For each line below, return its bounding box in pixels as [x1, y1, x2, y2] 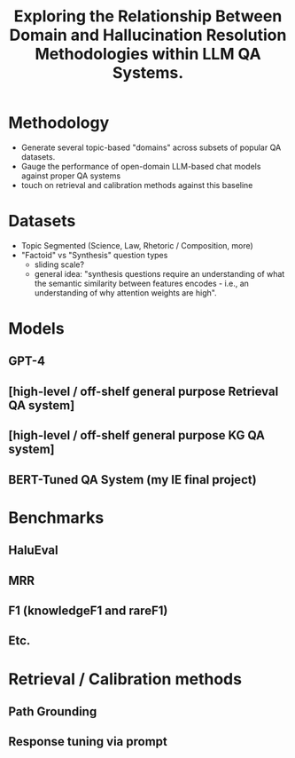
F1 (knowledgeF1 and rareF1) [8, 603, 168, 618]
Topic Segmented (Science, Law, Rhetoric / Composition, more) [20, 240, 253, 250]
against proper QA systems [20, 170, 121, 181]
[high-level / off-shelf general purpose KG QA [8, 428, 266, 443]
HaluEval [8, 543, 58, 558]
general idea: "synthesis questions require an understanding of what [34, 268, 285, 279]
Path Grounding [8, 704, 97, 719]
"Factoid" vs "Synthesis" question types [20, 249, 168, 260]
